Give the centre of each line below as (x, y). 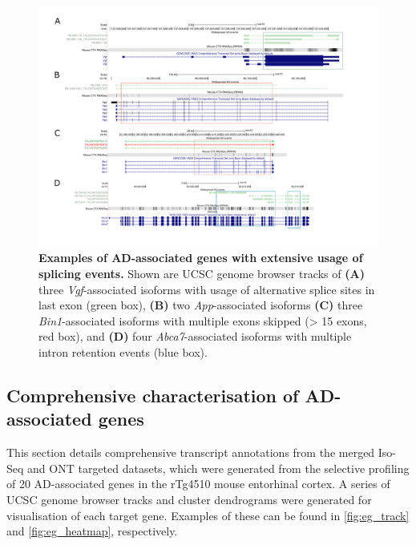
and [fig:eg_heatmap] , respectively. (92, 531)
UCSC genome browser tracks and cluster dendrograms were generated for (189, 499)
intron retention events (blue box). (123, 351)
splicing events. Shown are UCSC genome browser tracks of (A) (202, 273)
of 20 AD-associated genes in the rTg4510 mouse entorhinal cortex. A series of (198, 484)
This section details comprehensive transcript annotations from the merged (191, 452)
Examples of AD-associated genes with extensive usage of (201, 258)
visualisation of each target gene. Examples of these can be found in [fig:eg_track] (208, 515)
